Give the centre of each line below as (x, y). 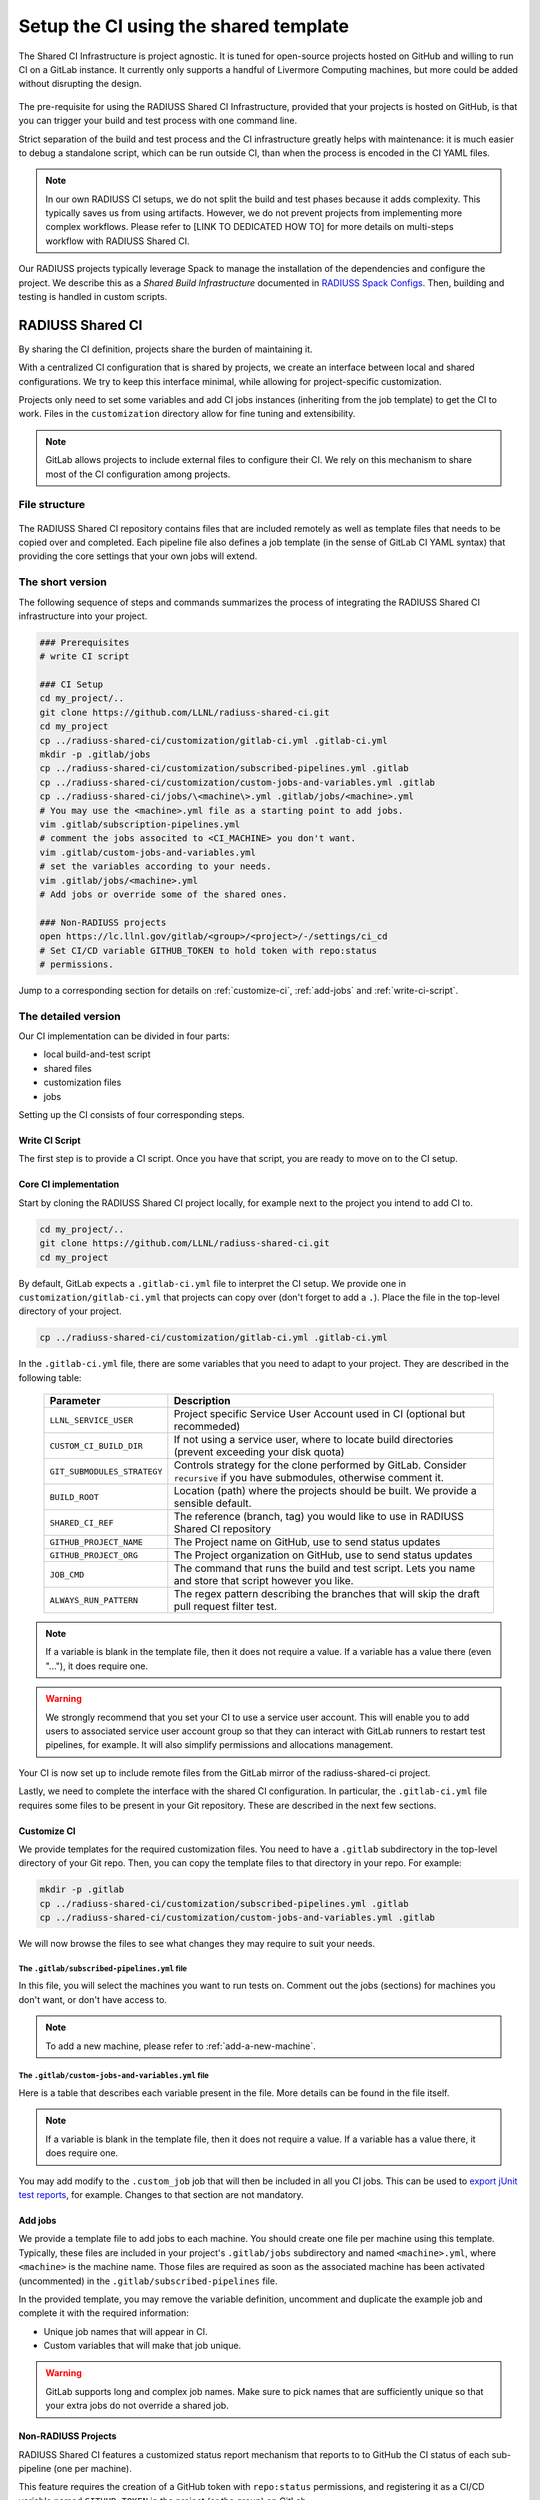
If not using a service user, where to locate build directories (313, 1440)
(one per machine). (92, 2469)
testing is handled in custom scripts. (93, 297)
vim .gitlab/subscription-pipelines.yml (139, 824)
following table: (50, 1377)
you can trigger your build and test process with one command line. (158, 121)
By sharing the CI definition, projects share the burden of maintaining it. (165, 349)
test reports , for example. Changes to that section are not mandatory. (161, 2194)
